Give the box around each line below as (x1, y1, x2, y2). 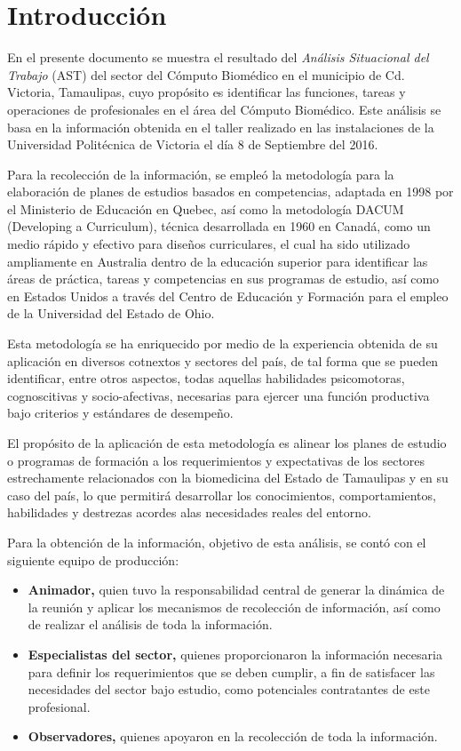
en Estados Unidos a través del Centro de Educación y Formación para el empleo (7, 286, 449, 305)
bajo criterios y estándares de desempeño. (7, 403, 234, 422)
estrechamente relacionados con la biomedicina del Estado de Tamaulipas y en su (7, 468, 449, 487)
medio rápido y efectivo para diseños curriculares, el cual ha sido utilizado (7, 235, 410, 253)
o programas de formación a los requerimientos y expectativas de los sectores (7, 451, 425, 469)
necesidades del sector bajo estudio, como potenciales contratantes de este (28, 680, 430, 699)
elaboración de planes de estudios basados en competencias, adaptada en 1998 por (7, 182, 454, 201)
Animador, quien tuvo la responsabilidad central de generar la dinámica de (28, 580, 445, 599)
